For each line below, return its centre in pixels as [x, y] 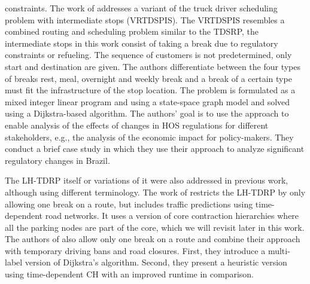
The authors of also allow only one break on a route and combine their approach [153, 239]
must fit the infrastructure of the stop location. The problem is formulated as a [150, 90]
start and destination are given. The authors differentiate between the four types [153, 66]
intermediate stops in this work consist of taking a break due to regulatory [142, 43]
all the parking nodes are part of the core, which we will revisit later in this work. [155, 227]
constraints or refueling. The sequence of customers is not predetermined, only [148, 55]
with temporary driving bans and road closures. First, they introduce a [135, 250]
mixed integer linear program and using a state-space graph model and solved [148, 101]
